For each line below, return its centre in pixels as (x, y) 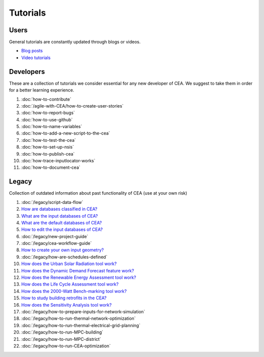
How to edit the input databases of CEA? (62, 229)
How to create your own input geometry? (63, 250)
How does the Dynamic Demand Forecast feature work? (78, 270)
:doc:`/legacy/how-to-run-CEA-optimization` (66, 346)
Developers (27, 72)
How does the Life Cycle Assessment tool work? (70, 284)
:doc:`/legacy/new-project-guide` (55, 236)
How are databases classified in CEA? (59, 209)
